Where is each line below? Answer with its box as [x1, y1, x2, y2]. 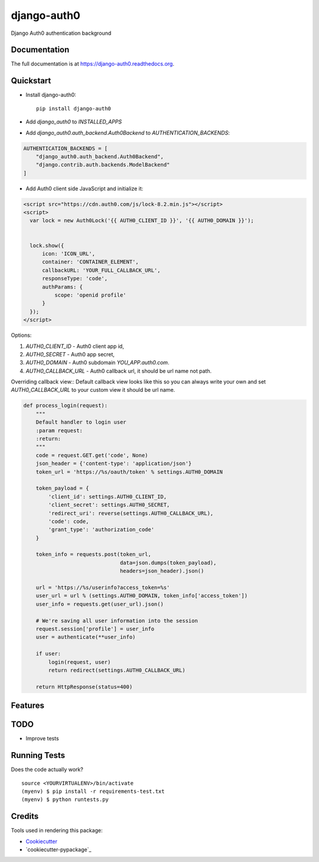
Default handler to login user [35, 419, 126, 425]
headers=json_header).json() [119, 568, 204, 574]
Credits [11, 811, 39, 821]
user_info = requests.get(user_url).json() [35, 600, 164, 607]
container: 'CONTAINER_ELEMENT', [42, 259, 139, 265]
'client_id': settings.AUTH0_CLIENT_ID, [48, 493, 167, 500]
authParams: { [42, 284, 83, 290]
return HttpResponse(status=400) [35, 683, 133, 690]
